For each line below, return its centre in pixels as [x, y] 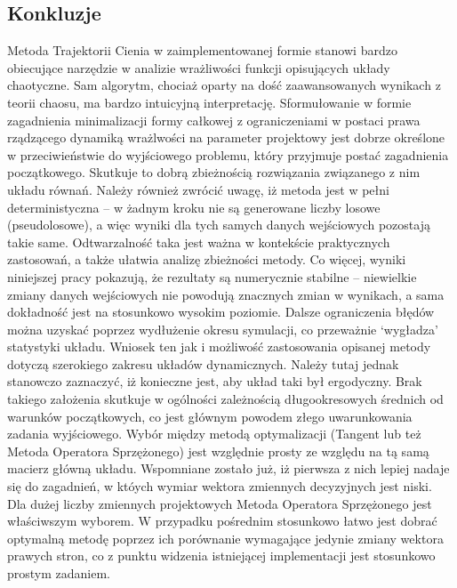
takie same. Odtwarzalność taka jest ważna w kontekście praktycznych [199, 242]
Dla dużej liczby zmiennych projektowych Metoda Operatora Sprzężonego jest [220, 503]
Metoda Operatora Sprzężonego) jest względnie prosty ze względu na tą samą [218, 451]
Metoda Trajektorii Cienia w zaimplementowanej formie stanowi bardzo [202, 50]
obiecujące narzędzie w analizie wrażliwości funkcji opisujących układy [199, 67]
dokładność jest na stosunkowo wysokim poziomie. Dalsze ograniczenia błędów [221, 312]
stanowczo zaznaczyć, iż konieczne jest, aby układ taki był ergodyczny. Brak [215, 381]
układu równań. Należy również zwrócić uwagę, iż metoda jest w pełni [198, 189]
